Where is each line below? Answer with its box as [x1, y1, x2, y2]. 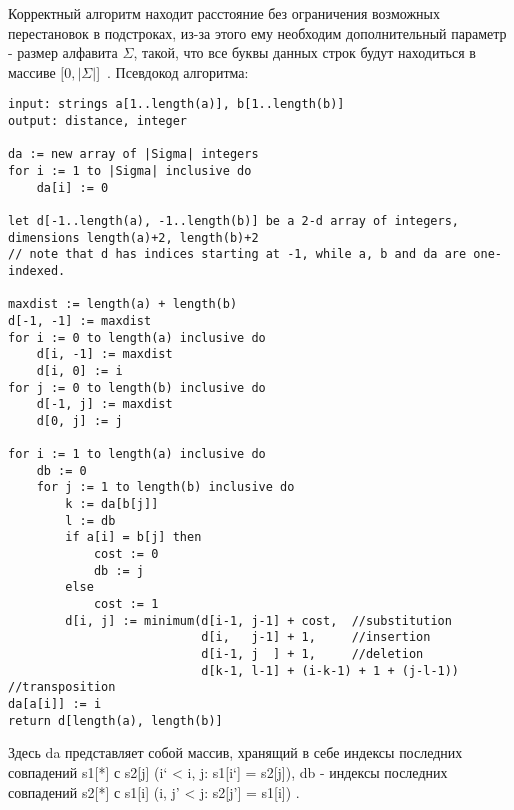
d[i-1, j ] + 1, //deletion [201, 647, 424, 662]
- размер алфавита [8, 42, 118, 63]
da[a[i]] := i [8, 697, 102, 711]
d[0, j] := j [36, 413, 123, 428]
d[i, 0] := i [36, 363, 123, 378]
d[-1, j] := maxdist [36, 397, 173, 412]
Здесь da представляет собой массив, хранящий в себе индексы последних [8, 742, 463, 763]
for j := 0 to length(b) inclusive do [8, 380, 266, 395]
